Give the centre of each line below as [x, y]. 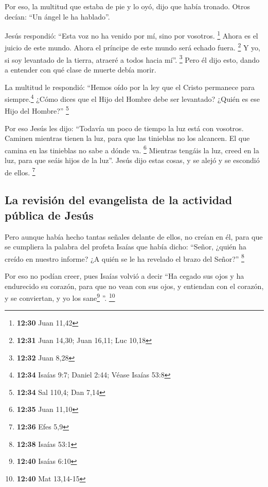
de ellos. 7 [20, 171]
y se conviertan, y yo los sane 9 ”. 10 [60, 297]
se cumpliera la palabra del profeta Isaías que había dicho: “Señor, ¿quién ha [126, 247]
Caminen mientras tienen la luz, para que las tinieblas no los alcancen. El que [127, 138]
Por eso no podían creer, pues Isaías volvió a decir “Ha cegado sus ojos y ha [124, 275]
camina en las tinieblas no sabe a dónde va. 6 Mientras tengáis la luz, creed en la [132, 149]
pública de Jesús [49, 215]
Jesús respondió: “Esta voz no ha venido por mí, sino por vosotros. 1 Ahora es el [131, 35]
